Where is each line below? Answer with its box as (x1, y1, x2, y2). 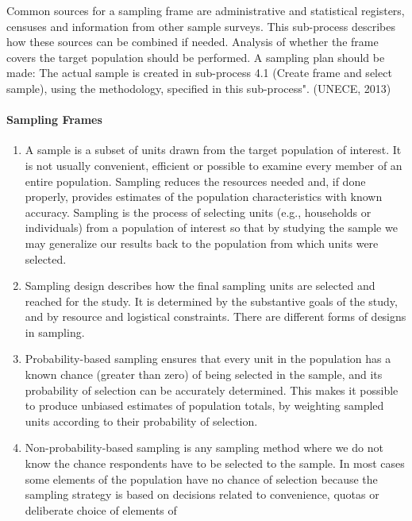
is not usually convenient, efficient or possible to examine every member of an (25, 156, 402, 173)
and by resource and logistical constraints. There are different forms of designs (25, 308, 406, 325)
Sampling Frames (6, 111, 102, 128)
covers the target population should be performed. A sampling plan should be (6, 48, 385, 65)
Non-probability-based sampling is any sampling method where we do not (25, 439, 383, 456)
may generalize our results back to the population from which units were (25, 234, 379, 251)
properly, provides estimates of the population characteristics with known (25, 188, 383, 205)
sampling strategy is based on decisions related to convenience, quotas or (25, 486, 379, 503)
